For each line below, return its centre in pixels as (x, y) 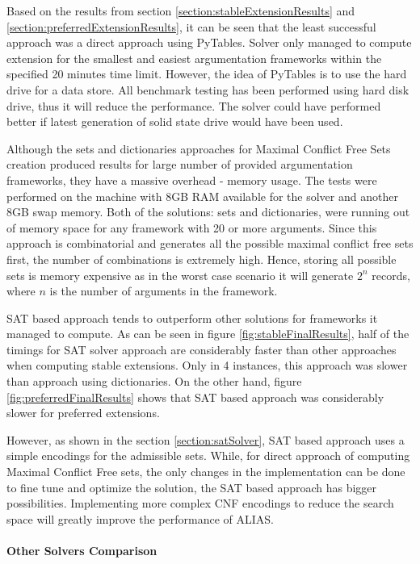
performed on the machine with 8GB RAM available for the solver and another (202, 196)
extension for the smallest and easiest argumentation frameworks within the (194, 58)
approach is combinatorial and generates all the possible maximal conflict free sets (210, 243)
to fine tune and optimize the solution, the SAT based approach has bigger (192, 487)
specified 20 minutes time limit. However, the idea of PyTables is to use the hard (207, 74)
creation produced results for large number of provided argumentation (180, 164)
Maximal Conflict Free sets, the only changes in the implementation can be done (206, 472)
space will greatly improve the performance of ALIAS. (140, 518)
